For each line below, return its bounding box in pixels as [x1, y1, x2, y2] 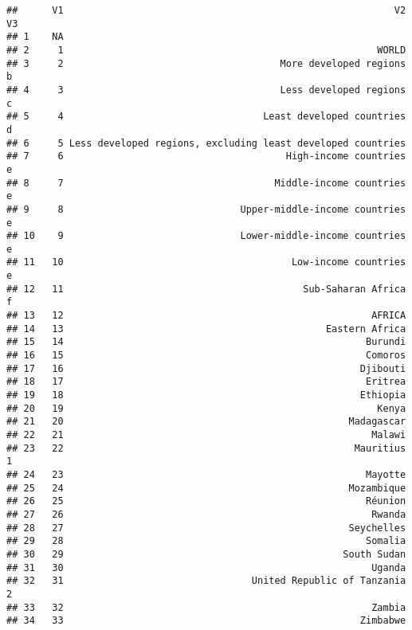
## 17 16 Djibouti [6, 362, 406, 374]
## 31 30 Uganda [6, 562, 406, 573]
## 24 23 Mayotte [6, 468, 406, 480]
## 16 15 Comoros [6, 350, 406, 362]
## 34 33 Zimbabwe [6, 615, 406, 627]
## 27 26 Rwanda [6, 508, 406, 520]
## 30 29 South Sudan [6, 548, 406, 560]
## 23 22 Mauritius [6, 442, 406, 454]
